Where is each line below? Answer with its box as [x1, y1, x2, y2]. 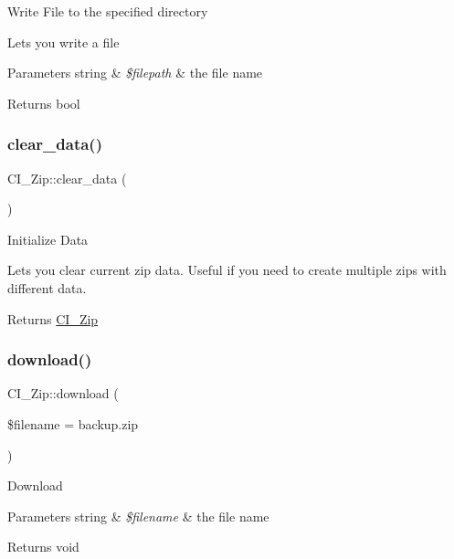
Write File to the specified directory [7, 2, 208, 20]
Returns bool [7, 93, 80, 112]
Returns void [7, 537, 79, 556]
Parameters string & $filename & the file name [7, 506, 269, 525]
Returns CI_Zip [7, 309, 99, 328]
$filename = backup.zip [7, 414, 139, 433]
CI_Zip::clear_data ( [7, 168, 127, 187]
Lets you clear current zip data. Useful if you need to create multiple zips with [7, 260, 447, 279]
